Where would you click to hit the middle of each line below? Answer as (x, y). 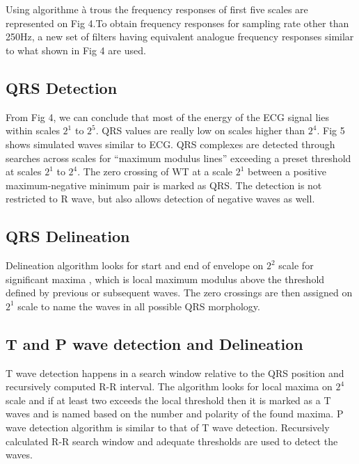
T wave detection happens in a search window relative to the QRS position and (175, 373)
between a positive (287, 171)
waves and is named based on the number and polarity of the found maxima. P (175, 414)
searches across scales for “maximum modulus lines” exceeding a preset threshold (178, 158)
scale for (296, 265)
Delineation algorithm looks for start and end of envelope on (135, 265)
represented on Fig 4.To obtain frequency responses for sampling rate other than (177, 23)
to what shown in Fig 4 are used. (76, 50)
